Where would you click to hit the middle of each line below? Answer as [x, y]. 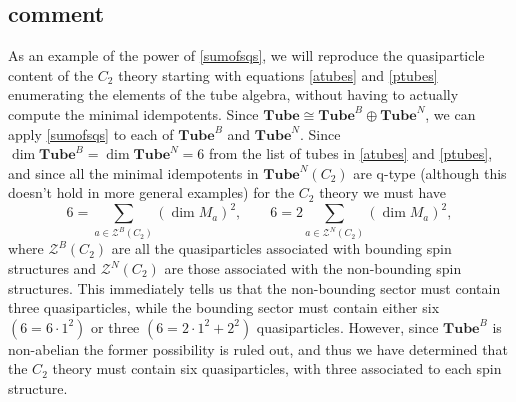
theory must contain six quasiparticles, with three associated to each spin [277, 368]
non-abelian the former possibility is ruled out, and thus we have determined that [258, 348]
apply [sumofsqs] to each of [91, 133]
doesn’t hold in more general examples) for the [151, 192]
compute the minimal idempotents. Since [133, 113]
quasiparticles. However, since [347, 326]
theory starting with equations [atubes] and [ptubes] [278, 74]
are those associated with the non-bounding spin [313, 268]
